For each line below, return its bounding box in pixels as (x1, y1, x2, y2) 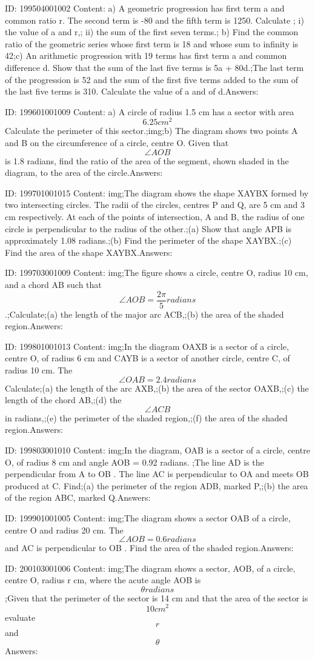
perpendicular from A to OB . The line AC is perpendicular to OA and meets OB (5, 467, 309, 480)
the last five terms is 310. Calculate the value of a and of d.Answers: (5, 85, 259, 98)
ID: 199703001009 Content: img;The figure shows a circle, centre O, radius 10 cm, (5, 266, 308, 279)
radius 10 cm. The (5, 363, 73, 376)
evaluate (5, 610, 36, 623)
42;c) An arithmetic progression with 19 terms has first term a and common (5, 49, 287, 62)
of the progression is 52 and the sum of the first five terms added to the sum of (5, 73, 299, 85)
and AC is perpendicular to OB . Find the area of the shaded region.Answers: (5, 541, 294, 554)
